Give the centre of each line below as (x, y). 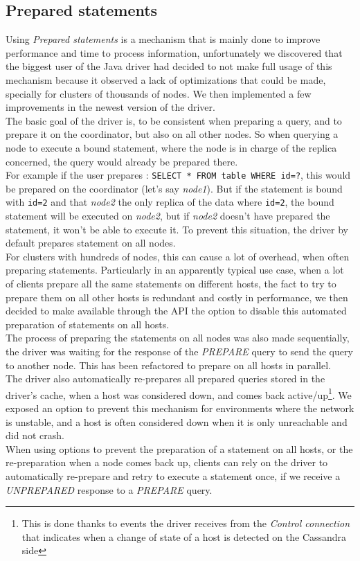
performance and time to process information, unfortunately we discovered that (174, 52)
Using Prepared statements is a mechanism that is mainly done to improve (163, 39)
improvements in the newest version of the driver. (110, 107)
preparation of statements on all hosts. (88, 324)
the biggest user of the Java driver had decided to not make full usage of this (169, 66)
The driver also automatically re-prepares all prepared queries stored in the (165, 379)
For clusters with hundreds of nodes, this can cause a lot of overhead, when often (178, 256)
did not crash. (35, 435)
